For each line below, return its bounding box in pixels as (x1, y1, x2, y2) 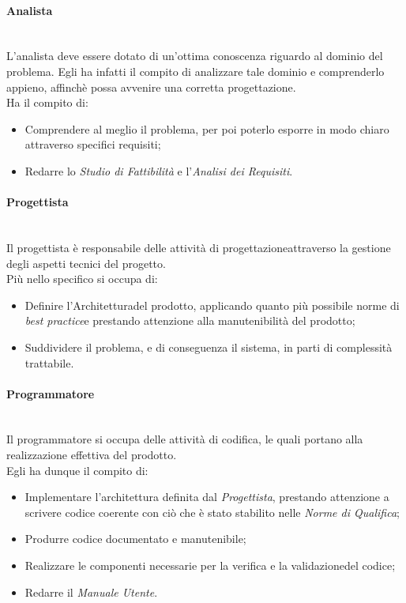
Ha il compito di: (6, 94, 88, 111)
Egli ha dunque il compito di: (6, 462, 148, 478)
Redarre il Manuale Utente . (24, 583, 158, 600)
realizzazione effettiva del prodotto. (6, 447, 177, 463)
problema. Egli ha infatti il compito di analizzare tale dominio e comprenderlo (6, 62, 385, 79)
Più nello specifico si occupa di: (6, 270, 158, 287)
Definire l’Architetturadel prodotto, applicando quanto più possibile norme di (24, 296, 400, 313)
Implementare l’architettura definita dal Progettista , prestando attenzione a (24, 488, 389, 505)
